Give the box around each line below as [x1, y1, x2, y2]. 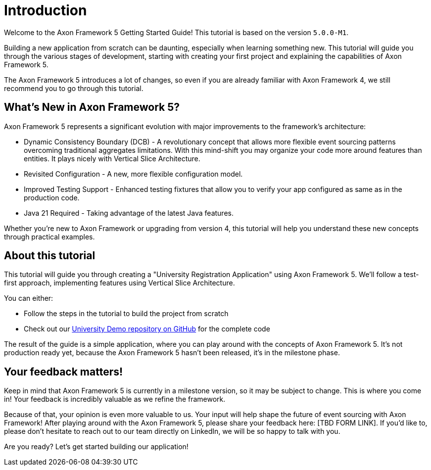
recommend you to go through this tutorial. [4, 84, 144, 93]
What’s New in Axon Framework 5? [4, 101, 180, 114]
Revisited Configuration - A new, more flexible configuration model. [24, 169, 243, 178]
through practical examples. [4, 232, 95, 241]
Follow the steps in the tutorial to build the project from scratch [24, 309, 229, 318]
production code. [24, 193, 80, 202]
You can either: [4, 294, 53, 303]
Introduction [4, 2, 87, 19]
